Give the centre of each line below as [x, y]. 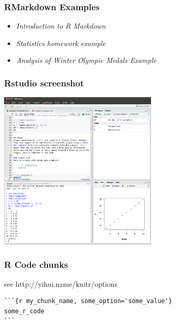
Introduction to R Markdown [61, 26]
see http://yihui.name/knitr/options [61, 283]
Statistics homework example [61, 43]
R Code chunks [36, 264]
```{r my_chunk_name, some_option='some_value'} [88, 301]
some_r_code [24, 311]
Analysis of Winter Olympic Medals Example [86, 60]
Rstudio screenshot [44, 83]
